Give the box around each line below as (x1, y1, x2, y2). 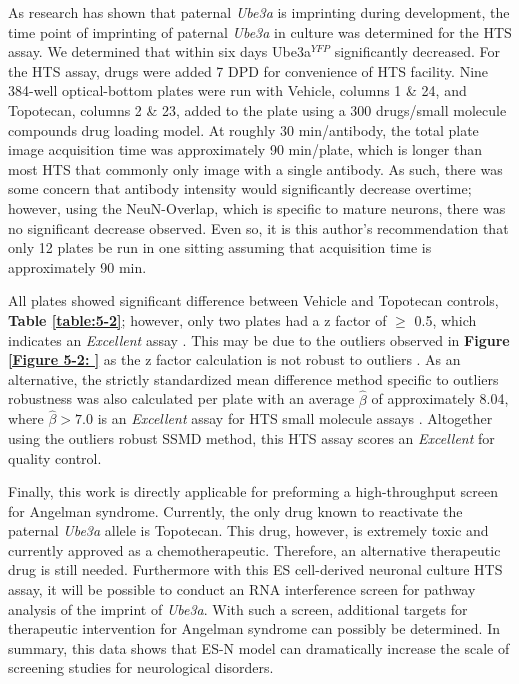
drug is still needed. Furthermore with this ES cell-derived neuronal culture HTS (8, 559, 503, 580)
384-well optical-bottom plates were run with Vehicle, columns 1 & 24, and (8, 80, 467, 101)
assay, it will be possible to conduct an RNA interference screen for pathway (8, 579, 476, 600)
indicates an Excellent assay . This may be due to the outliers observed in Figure (8, 329, 510, 350)
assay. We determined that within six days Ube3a (8, 41, 311, 62)
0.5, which (414, 309, 477, 330)
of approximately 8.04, (371, 388, 509, 409)
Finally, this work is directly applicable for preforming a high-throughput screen (8, 481, 498, 502)
